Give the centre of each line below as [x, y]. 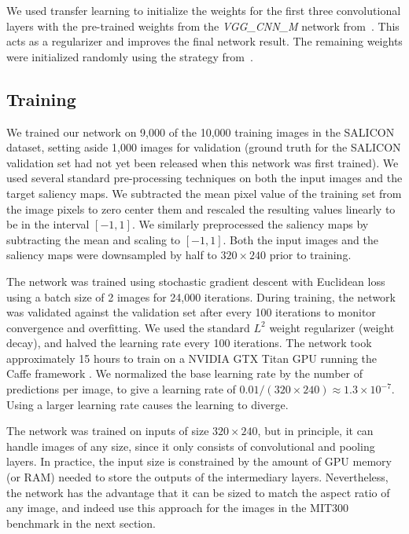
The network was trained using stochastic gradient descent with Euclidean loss [196, 281]
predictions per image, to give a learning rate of [121, 389]
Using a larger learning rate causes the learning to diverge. [147, 404]
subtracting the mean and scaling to [94, 239]
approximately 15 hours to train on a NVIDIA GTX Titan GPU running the [192, 358]
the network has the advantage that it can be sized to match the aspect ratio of [198, 492]
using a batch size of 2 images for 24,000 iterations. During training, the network [201, 296]
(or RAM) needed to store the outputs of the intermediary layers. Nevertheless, [197, 477]
